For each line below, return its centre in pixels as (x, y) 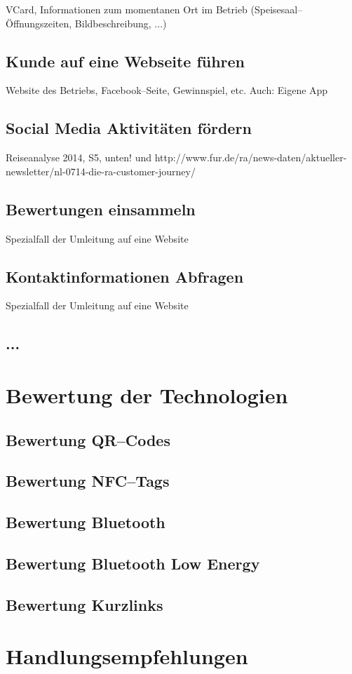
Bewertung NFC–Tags (88, 481)
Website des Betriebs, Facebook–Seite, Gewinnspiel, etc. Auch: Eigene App (167, 90)
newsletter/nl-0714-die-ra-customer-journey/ (101, 171)
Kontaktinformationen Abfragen (125, 276)
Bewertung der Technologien (147, 395)
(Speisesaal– (277, 9)
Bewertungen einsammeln (101, 209)
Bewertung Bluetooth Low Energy (133, 563)
